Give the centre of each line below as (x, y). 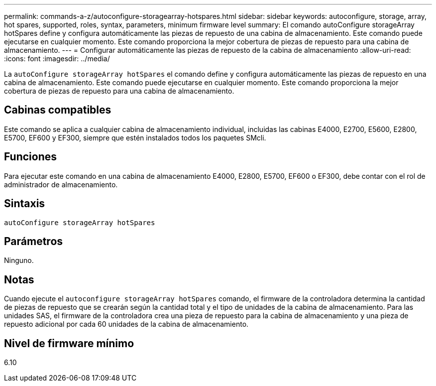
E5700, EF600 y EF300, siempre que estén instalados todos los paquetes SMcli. (135, 137)
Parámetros (34, 241)
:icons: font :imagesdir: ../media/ (57, 59)
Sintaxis (25, 204)
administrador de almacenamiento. (61, 184)
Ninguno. (19, 260)
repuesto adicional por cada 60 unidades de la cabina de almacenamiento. (126, 324)
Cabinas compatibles (58, 110)
